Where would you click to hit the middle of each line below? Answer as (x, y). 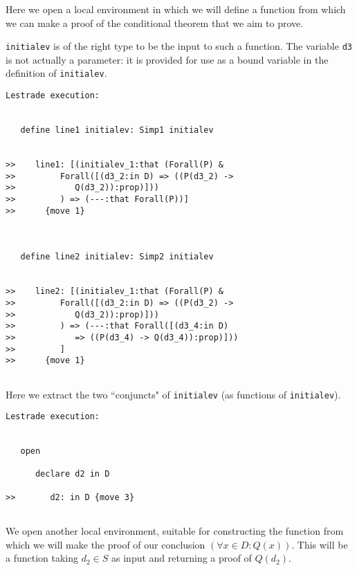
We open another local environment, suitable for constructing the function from (175, 531)
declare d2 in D (72, 474)
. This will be (320, 544)
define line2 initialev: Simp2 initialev (117, 257)
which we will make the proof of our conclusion (106, 544)
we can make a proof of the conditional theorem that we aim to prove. (155, 22)
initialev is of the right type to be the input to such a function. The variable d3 (179, 46)
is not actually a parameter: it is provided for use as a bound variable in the (167, 59)
